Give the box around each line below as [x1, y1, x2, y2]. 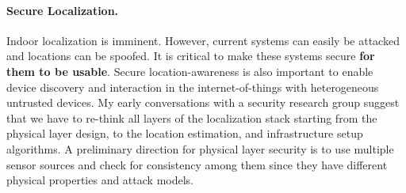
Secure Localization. [6, 2, 119, 18]
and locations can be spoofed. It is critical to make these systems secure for [6, 47, 375, 64]
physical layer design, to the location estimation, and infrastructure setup [6, 125, 363, 142]
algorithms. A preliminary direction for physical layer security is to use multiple [6, 140, 394, 157]
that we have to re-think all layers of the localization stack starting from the [6, 109, 377, 126]
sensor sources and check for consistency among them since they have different [6, 156, 388, 172]
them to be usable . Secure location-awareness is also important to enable [6, 62, 373, 79]
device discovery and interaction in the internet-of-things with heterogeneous [6, 78, 379, 95]
